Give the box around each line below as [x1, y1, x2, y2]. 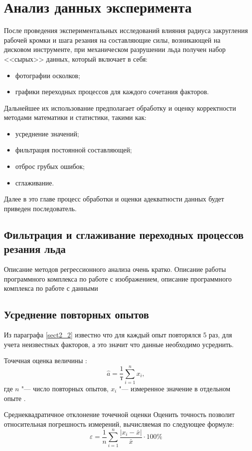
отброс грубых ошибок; [15, 161, 85, 171]
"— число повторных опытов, [21, 383, 109, 393]
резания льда [4, 241, 66, 256]
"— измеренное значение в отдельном [119, 383, 231, 393]
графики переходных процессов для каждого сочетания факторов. [15, 86, 209, 97]
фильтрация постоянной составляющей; [15, 145, 132, 155]
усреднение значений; [15, 128, 79, 138]
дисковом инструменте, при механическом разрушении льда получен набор [4, 44, 226, 54]
